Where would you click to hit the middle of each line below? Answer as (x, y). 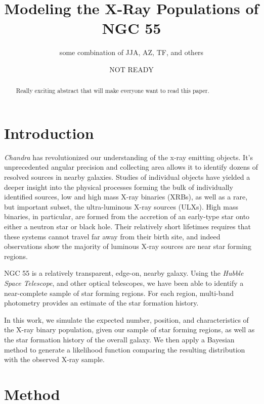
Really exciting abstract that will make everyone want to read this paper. (113, 91)
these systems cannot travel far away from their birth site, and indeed (112, 236)
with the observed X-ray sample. (54, 359)
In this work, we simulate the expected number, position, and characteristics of (126, 319)
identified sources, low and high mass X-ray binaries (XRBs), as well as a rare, (126, 197)
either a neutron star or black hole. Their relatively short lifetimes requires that (127, 226)
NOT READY (131, 69)
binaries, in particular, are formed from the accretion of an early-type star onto (127, 216)
